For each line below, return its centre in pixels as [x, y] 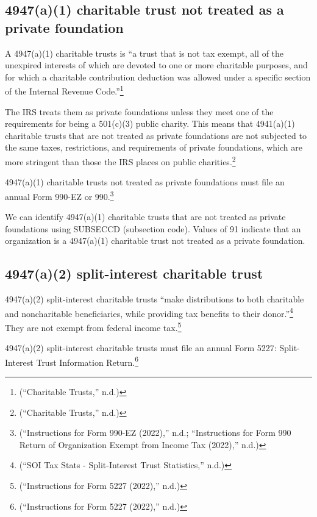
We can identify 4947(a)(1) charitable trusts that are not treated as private [145, 217]
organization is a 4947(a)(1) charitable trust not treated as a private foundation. [155, 241]
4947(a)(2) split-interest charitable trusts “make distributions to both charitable [155, 299]
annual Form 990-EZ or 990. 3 [59, 195]
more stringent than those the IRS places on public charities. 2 [120, 161]
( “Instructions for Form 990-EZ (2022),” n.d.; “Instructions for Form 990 [155, 433]
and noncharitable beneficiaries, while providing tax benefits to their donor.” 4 [149, 312]
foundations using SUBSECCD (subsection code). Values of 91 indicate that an [153, 228]
